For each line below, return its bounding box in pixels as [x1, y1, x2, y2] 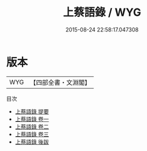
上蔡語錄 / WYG [63, 5, 142, 19]
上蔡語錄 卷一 [15, 115, 49, 122]
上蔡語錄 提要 [15, 107, 49, 115]
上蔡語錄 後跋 [15, 138, 49, 146]
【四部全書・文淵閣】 [30, 78, 91, 87]
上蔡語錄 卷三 [15, 130, 49, 138]
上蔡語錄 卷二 [15, 122, 49, 130]
